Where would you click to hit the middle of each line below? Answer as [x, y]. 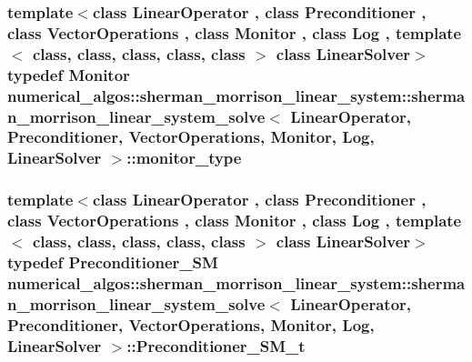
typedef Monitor [69, 74]
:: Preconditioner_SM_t [216, 345]
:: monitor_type [184, 158]
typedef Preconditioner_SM [113, 261]
